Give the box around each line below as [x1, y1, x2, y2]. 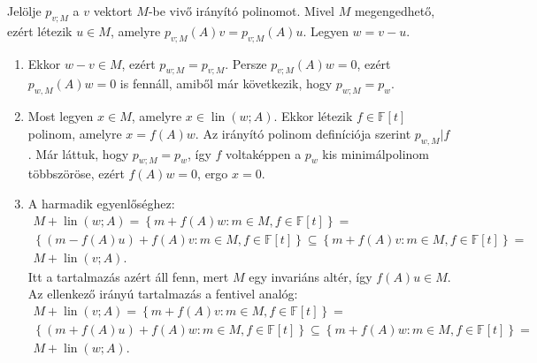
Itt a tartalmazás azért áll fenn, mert [27, 267, 229, 285]
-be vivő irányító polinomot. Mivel [148, 2, 334, 19]
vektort [93, 2, 133, 19]
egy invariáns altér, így [249, 267, 372, 285]
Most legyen [27, 107, 94, 125]
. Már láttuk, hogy [27, 144, 129, 163]
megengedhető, [354, 2, 435, 19]
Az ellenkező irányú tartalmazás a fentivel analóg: [27, 284, 298, 303]
